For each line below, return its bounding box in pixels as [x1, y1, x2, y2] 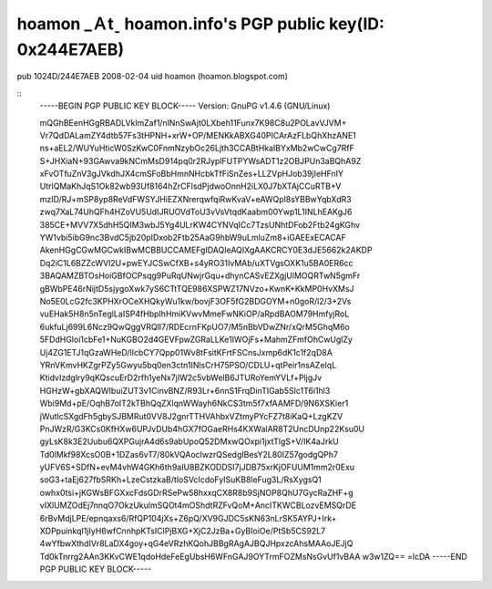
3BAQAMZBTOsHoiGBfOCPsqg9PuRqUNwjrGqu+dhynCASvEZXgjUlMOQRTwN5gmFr [39, 270, 361, 282]
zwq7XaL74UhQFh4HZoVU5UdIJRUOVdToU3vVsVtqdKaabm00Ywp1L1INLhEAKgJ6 [39, 206, 353, 218]
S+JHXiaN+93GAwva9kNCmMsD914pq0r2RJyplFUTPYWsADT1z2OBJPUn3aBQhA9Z [39, 155, 362, 166]
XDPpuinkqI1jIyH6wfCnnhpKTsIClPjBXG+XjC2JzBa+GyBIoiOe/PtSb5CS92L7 [39, 525, 326, 537]
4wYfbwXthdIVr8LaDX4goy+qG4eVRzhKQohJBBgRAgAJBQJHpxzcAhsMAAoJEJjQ [39, 538, 354, 549]
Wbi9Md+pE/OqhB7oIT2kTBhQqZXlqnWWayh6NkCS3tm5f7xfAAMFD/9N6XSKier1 [39, 398, 349, 409]
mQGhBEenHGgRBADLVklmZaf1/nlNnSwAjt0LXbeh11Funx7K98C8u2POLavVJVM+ [39, 117, 347, 128]
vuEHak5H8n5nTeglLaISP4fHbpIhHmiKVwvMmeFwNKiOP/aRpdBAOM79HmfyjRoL [39, 308, 350, 319]
